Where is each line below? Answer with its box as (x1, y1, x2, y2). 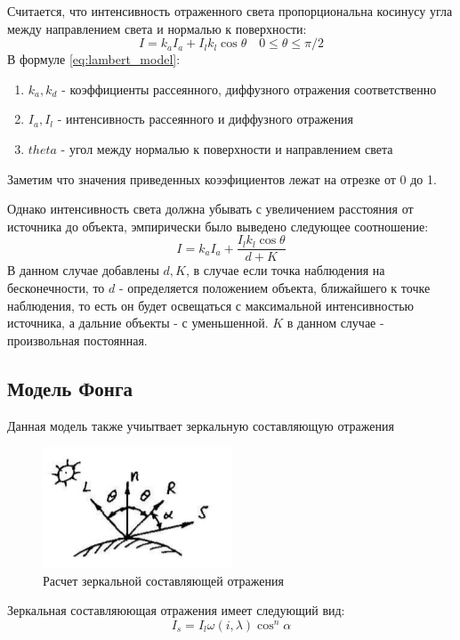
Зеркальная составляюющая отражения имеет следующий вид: (7, 601, 345, 620)
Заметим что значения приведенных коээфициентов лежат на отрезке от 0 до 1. (7, 169, 437, 188)
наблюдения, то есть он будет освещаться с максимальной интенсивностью (7, 296, 415, 314)
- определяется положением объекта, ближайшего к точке (118, 279, 431, 296)
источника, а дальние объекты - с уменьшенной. (7, 313, 269, 332)
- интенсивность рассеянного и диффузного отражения (57, 109, 353, 128)
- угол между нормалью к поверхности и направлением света (61, 139, 393, 158)
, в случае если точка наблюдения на (185, 261, 385, 279)
